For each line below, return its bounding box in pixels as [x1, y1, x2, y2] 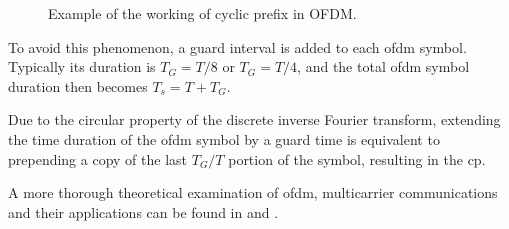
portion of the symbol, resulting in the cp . [228, 148, 486, 169]
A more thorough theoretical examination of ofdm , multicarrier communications [8, 182, 498, 203]
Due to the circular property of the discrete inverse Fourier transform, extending [8, 109, 501, 130]
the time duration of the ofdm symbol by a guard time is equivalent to [8, 128, 440, 149]
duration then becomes [8, 75, 148, 96]
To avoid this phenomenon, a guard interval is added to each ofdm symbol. [8, 36, 467, 57]
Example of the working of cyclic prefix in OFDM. [48, 3, 357, 23]
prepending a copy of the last [8, 148, 188, 169]
